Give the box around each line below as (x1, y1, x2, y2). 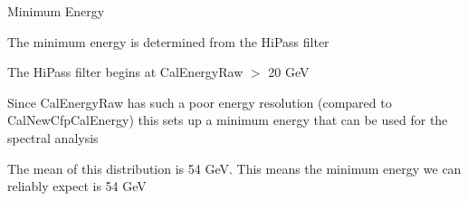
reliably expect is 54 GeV (7, 177, 147, 196)
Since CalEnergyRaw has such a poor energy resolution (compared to (7, 92, 392, 111)
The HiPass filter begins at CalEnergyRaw (7, 62, 244, 81)
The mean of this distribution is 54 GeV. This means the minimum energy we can (7, 158, 462, 177)
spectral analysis (7, 128, 99, 147)
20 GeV (268, 62, 310, 81)
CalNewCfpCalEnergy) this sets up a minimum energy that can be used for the (7, 110, 448, 129)
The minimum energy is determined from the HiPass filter (7, 32, 330, 51)
